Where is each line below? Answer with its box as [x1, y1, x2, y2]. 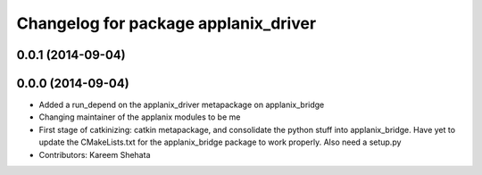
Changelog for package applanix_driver [16, 13, 317, 33]
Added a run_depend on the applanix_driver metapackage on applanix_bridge [38, 99, 325, 111]
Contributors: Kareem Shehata [38, 149, 151, 160]
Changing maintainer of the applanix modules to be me [38, 112, 241, 122]
